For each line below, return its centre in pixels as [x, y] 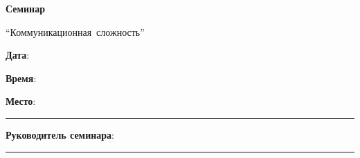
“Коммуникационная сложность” [75, 31]
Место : [21, 101]
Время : [21, 78]
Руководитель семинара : [60, 134]
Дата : [18, 55]
